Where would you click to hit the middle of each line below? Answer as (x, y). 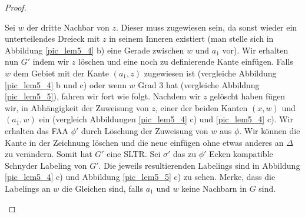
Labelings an (28, 188)
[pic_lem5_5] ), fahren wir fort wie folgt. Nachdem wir (103, 96)
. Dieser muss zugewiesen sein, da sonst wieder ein (206, 27)
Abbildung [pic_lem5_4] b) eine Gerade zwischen (95, 50)
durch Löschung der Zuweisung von (145, 130)
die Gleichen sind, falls (102, 188)
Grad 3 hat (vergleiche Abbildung (199, 84)
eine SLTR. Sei (134, 154)
